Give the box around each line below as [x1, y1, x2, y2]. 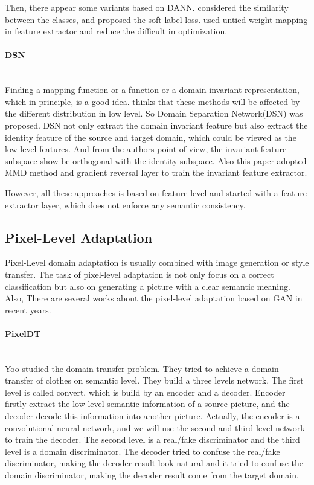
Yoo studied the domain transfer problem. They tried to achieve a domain [5, 362, 279, 374]
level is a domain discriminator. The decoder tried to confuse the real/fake [5, 445, 280, 457]
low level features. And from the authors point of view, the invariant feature [5, 143, 287, 155]
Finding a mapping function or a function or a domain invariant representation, [5, 83, 300, 96]
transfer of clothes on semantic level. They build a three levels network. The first [5, 374, 304, 387]
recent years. [5, 303, 51, 316]
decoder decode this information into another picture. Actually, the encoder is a [5, 410, 300, 422]
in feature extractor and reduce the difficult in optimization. [5, 25, 228, 37]
